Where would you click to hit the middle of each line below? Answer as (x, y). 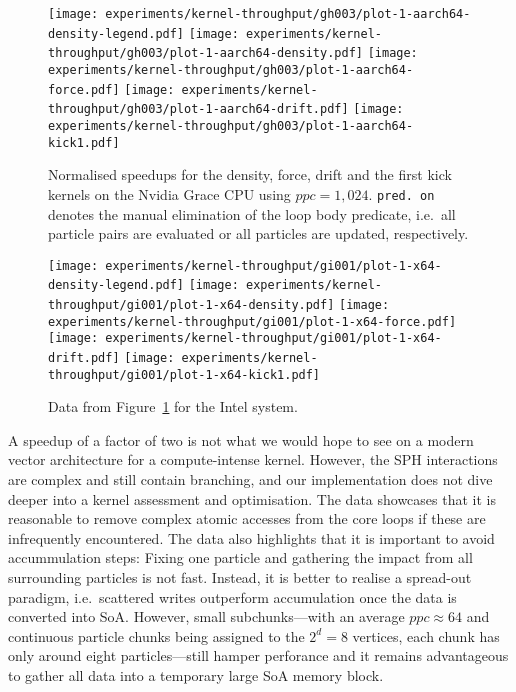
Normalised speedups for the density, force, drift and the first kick (250, 174)
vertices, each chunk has (426, 635)
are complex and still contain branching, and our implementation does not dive (250, 479)
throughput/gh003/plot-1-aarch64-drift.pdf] (198, 109)
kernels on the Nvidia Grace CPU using (169, 193)
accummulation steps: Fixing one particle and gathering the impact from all (240, 557)
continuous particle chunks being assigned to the (156, 635)
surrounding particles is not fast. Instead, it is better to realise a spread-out (240, 577)
